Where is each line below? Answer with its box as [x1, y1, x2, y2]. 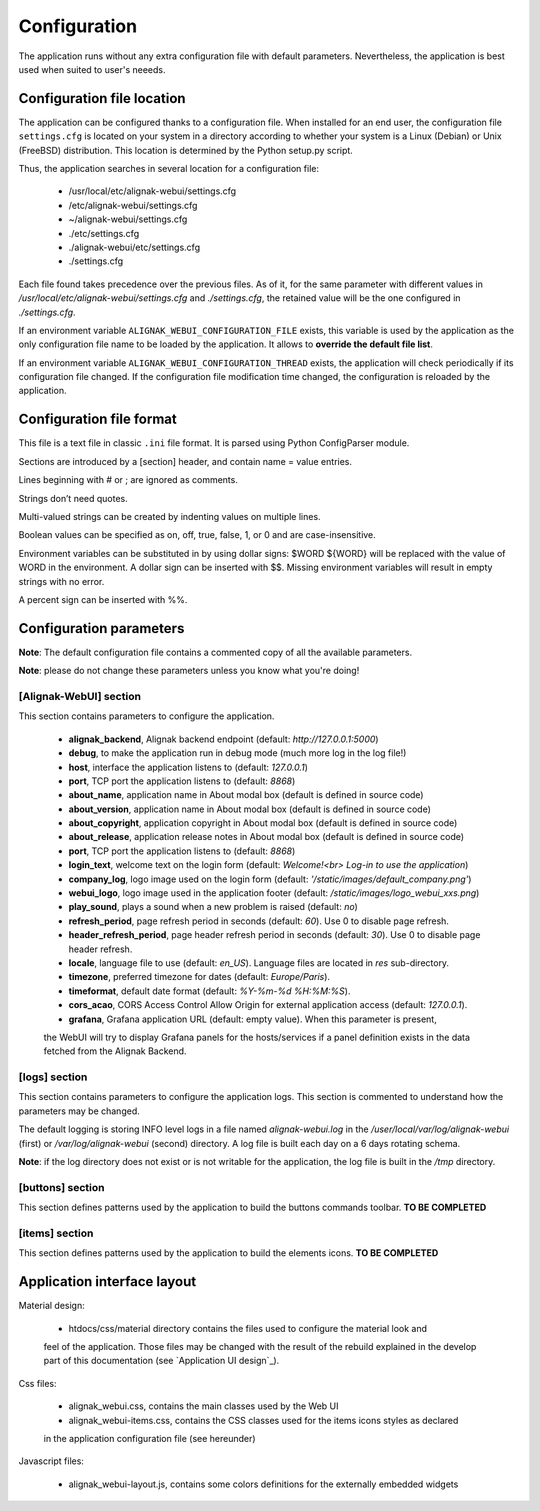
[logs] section [18, 1070, 88, 1084]
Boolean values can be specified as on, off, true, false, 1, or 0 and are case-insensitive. [18, 529, 377, 541]
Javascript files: [18, 1455, 85, 1467]
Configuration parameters [18, 620, 185, 637]
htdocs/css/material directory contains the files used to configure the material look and [68, 1322, 428, 1334]
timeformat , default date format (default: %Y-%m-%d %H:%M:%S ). [68, 985, 351, 997]
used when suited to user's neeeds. [18, 63, 166, 75]
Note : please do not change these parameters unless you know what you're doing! [18, 665, 360, 677]
